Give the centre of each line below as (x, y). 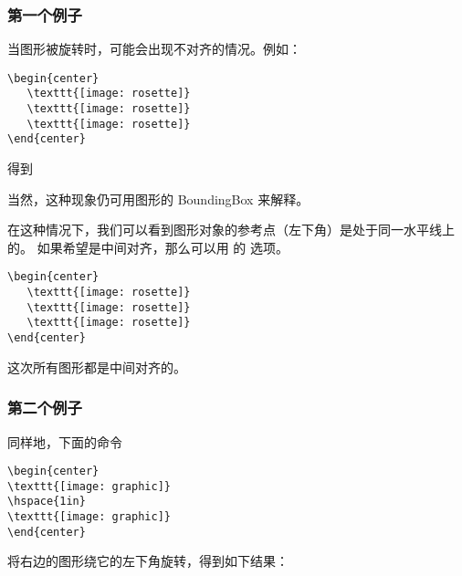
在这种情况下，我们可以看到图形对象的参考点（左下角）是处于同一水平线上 (231, 230)
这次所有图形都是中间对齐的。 (97, 367)
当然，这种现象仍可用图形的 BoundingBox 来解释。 (158, 199)
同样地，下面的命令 (65, 441)
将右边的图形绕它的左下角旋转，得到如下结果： (148, 561)
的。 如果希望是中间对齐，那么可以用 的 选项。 (148, 247)
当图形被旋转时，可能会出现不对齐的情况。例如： (154, 49)
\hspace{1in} (47, 502)
